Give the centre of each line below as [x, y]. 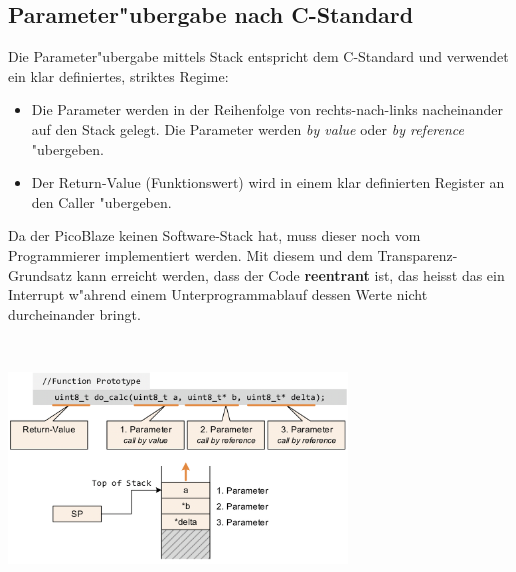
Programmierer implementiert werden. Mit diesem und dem [190, 254]
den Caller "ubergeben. [101, 201]
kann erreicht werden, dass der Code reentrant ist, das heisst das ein [290, 274]
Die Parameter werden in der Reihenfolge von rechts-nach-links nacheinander [267, 109]
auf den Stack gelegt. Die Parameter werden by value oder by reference [247, 128]
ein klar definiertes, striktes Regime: [118, 75]
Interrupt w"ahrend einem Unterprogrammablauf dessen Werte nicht [218, 294]
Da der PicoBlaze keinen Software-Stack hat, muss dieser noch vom [214, 235]
